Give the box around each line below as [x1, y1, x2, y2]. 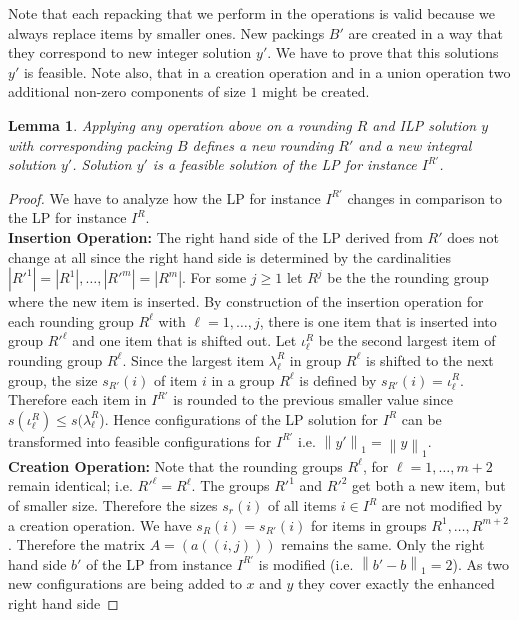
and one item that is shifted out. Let [72, 330, 297, 351]
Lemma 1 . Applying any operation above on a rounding [8, 114, 352, 135]
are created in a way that [348, 22, 503, 43]
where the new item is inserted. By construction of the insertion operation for [8, 291, 484, 312]
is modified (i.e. [258, 553, 354, 574]
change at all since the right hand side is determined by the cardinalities [8, 246, 451, 267]
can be [401, 408, 442, 429]
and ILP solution [372, 114, 477, 135]
